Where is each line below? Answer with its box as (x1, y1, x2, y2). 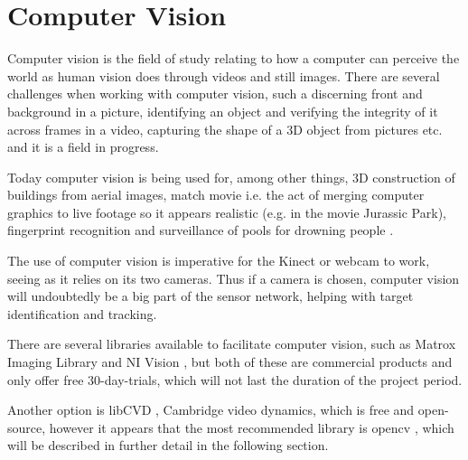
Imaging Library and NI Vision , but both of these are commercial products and (7, 352, 453, 371)
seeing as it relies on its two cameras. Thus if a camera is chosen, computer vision (7, 268, 460, 287)
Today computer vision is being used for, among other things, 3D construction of (7, 167, 455, 186)
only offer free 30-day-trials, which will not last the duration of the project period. (7, 370, 463, 389)
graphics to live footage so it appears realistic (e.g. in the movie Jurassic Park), (7, 202, 446, 221)
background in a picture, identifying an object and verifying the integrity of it (7, 101, 438, 120)
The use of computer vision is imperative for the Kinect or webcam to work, (7, 251, 430, 270)
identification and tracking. (7, 304, 157, 323)
